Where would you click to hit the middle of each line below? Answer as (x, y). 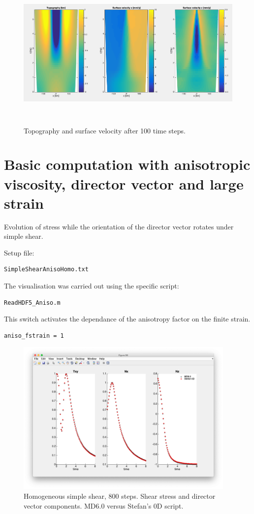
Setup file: (19, 252)
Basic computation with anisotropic (127, 164)
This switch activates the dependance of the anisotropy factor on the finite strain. (127, 319)
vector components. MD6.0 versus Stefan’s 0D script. (104, 505)
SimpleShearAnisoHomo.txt (46, 270)
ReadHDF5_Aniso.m (32, 303)
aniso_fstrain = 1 (34, 336)
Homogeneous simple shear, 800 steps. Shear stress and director (120, 496)
